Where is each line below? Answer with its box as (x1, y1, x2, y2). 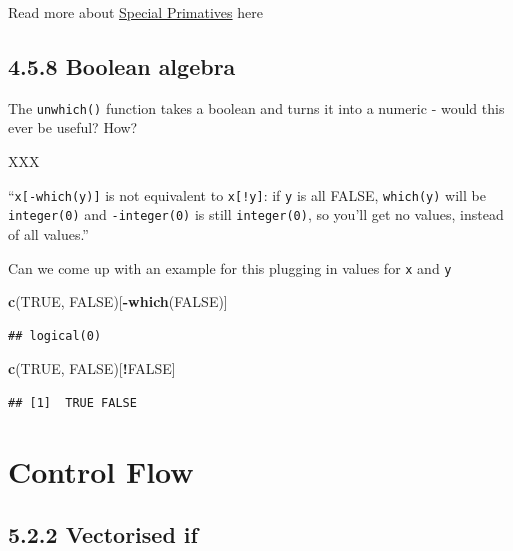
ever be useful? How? (8, 117, 138, 138)
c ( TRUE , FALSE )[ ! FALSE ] (8, 358, 176, 379)
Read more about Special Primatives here (8, 2, 263, 22)
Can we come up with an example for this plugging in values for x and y (8, 257, 452, 278)
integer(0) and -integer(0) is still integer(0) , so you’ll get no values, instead (8, 204, 504, 225)
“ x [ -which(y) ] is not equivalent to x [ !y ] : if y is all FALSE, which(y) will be (8, 184, 486, 205)
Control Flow (8, 450, 194, 491)
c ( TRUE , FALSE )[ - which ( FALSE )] (8, 291, 228, 312)
